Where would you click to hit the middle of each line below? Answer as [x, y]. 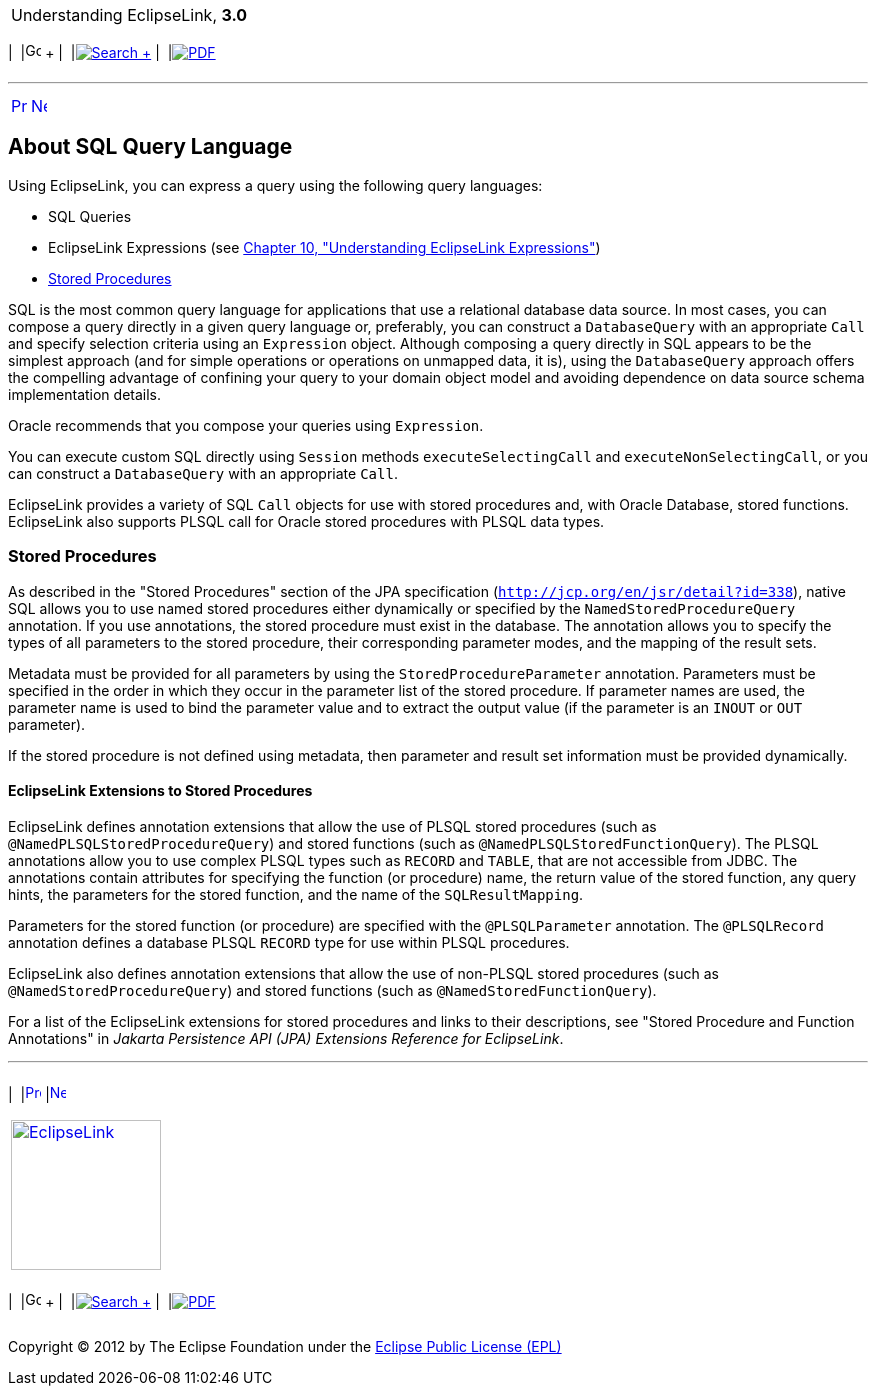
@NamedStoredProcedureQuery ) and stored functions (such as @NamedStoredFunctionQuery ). [332, 990]
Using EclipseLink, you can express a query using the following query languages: [275, 185]
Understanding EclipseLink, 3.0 [129, 15]
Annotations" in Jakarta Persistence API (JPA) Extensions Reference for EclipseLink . [286, 1038]
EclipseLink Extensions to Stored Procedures [160, 791]
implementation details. [85, 394]
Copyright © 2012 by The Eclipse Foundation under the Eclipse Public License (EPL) [285, 1346]
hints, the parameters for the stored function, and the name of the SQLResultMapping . [296, 894]
